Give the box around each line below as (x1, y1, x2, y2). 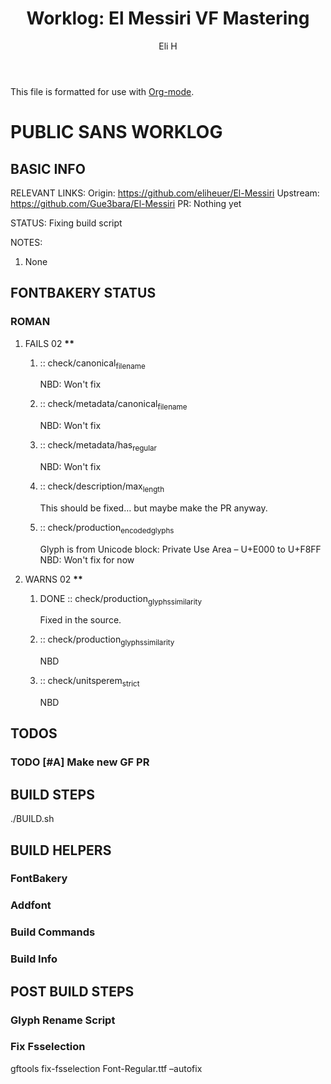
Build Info (10, 952, 58, 966)
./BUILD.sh (10, 813, 55, 825)
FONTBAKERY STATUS (10, 285, 157, 302)
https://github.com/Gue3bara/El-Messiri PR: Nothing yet (10, 197, 242, 209)
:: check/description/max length (39, 480, 165, 494)
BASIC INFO (10, 160, 86, 177)
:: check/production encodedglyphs (39, 521, 175, 536)
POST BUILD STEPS (10, 983, 135, 1000)
